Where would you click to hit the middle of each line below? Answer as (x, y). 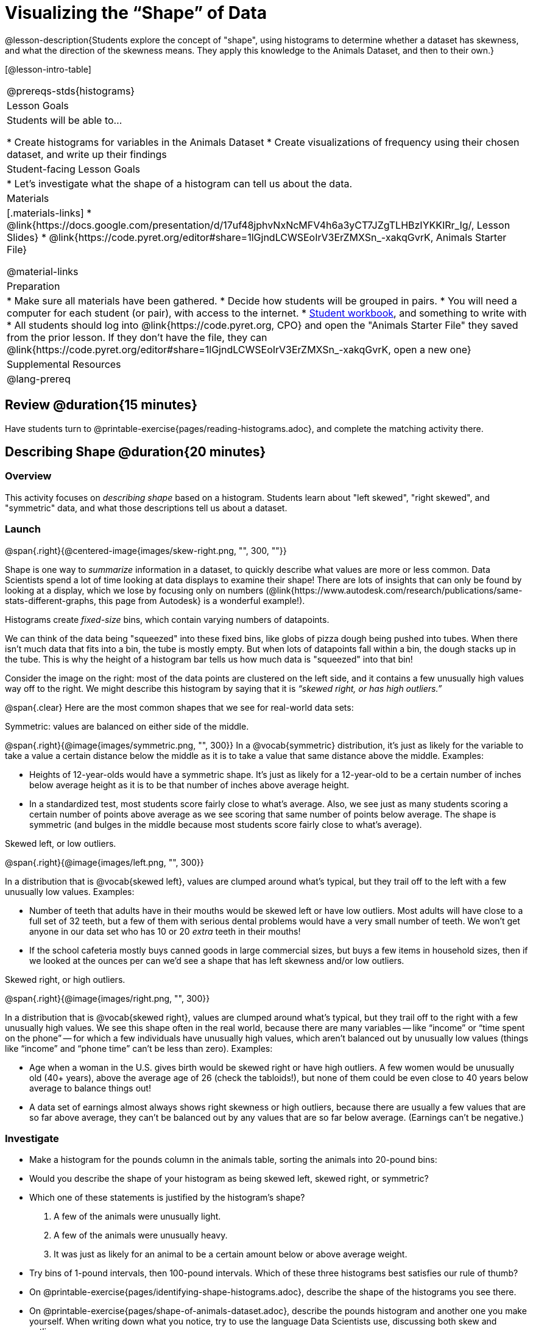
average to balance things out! (90, 1088)
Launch (23, 529)
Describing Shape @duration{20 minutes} (136, 452)
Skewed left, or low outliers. (61, 843)
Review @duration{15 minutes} (101, 405)
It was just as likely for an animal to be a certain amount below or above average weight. (231, 1254)
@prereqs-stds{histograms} (71, 91)
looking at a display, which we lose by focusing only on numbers (134, 590)
